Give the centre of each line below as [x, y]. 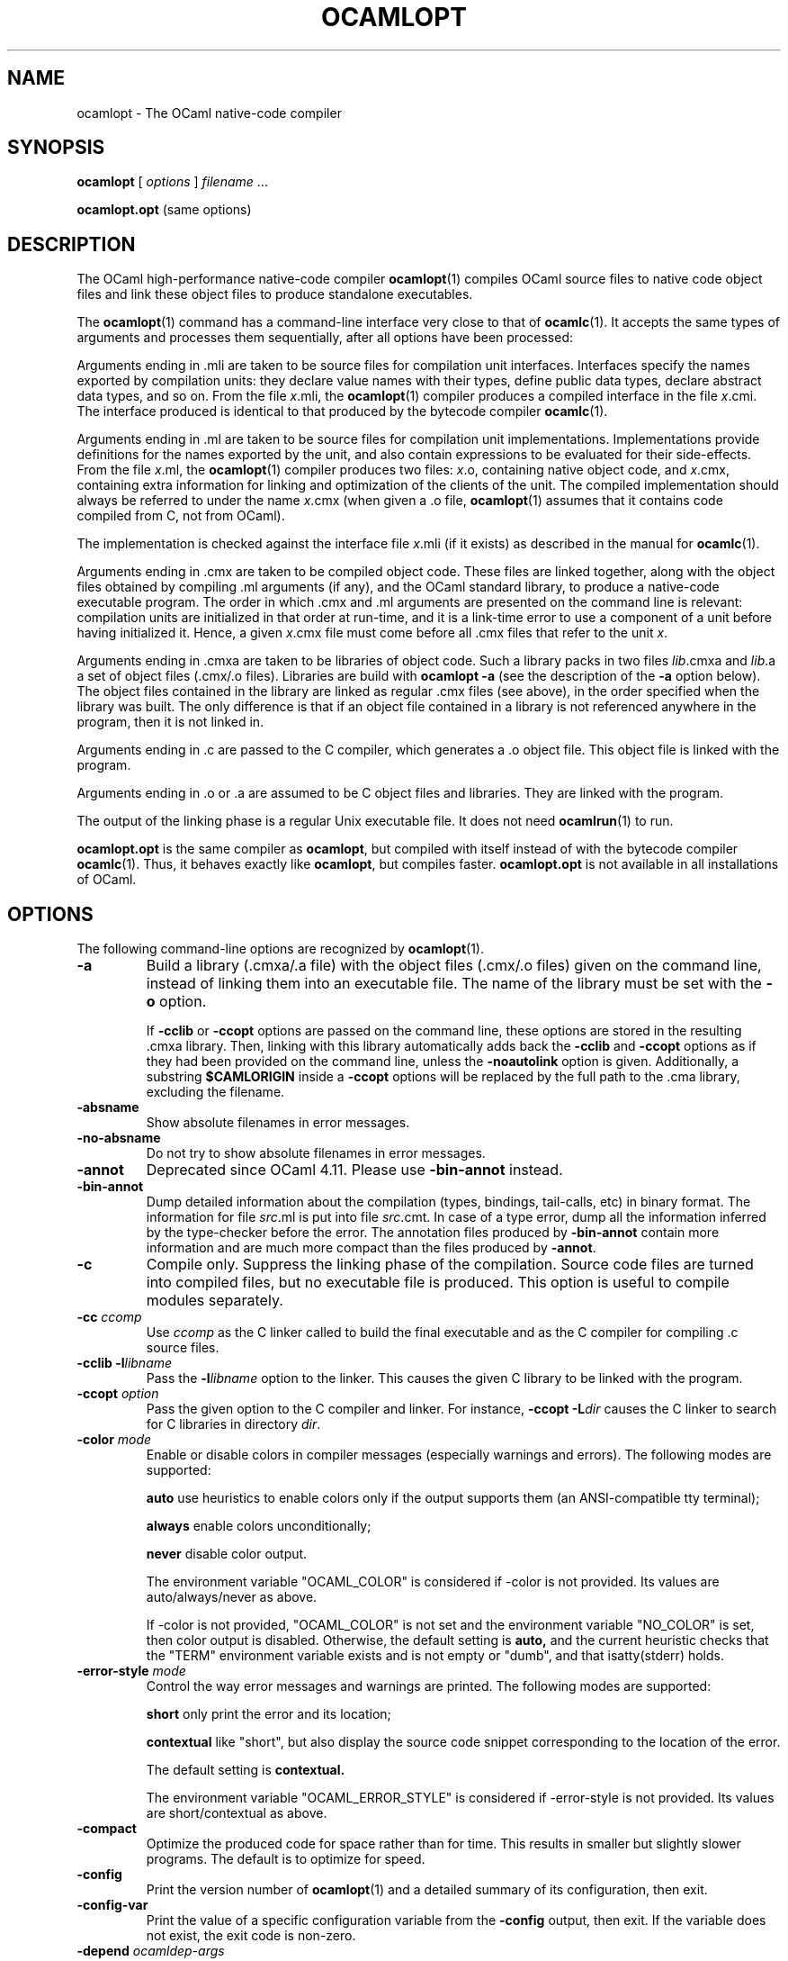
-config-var [112, 1905]
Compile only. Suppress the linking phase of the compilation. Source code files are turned [450, 1265]
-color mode [114, 1440]
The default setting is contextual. [246, 1770]
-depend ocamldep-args [151, 1951]
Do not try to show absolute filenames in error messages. [316, 1153]
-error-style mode [131, 1671]
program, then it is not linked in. [170, 722]
